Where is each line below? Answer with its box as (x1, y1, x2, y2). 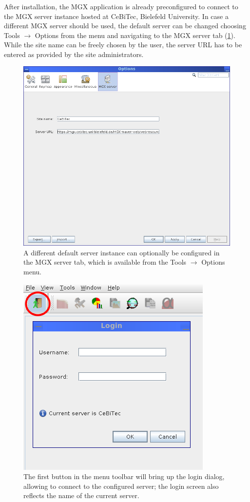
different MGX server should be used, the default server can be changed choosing (4, 20, 246, 31)
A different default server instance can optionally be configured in (23, 247, 220, 257)
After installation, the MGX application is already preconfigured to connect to (4, 1, 238, 11)
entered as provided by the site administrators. (4, 49, 144, 59)
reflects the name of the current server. (23, 490, 139, 501)
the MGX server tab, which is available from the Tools (23, 257, 187, 267)
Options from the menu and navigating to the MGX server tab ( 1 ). (35, 30, 235, 40)
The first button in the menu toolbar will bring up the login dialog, (23, 471, 225, 482)
